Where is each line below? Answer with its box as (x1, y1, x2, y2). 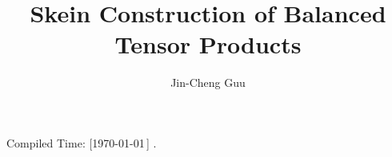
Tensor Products (114, 28, 302, 61)
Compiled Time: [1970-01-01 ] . (6, 134, 157, 151)
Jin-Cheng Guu (170, 74, 246, 91)
